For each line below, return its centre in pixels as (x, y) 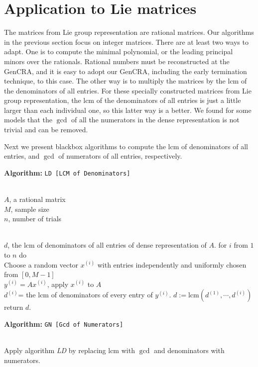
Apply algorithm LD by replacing (55, 350)
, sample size (30, 209)
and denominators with (189, 350)
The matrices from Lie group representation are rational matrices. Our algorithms (129, 32)
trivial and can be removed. (46, 130)
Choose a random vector (41, 264)
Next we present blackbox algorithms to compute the (85, 146)
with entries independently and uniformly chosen (172, 264)
